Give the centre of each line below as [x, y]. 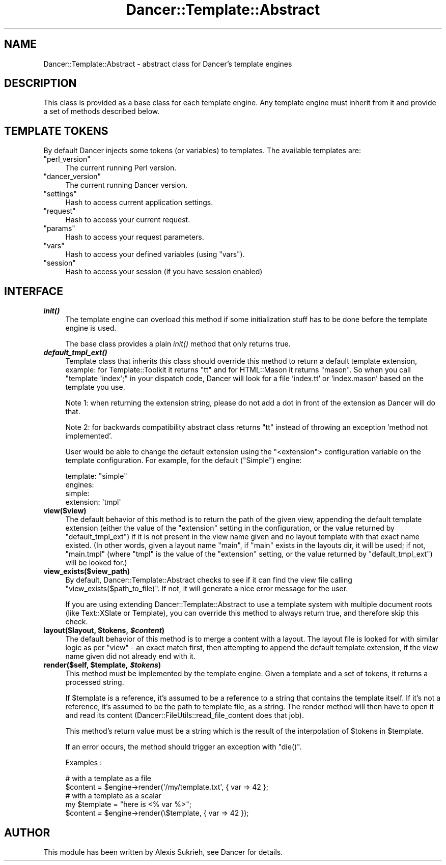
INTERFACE [34, 291]
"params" [59, 228]
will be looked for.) [96, 563]
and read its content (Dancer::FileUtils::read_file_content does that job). [185, 715]
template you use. [95, 387]
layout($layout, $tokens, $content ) [104, 630]
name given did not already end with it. [130, 656]
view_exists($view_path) [87, 571]
